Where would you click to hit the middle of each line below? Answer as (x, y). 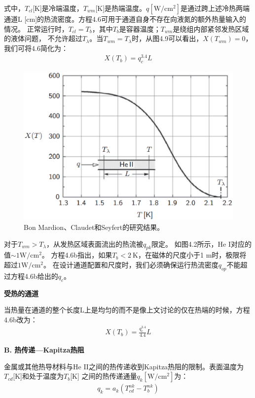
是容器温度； (140, 28)
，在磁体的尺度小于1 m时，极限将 (192, 255)
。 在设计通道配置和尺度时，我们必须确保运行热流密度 (131, 265)
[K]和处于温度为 (38, 376)
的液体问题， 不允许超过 (43, 38)
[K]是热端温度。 (121, 8)
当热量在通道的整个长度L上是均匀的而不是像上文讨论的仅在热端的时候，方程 (127, 310)
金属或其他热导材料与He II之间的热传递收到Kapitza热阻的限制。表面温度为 (124, 366)
